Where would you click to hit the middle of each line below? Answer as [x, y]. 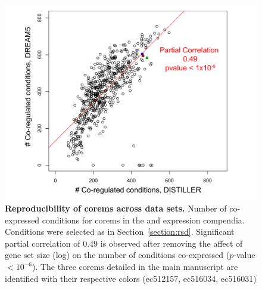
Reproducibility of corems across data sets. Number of [116, 208]
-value [244, 255]
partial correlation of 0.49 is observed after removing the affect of [124, 243]
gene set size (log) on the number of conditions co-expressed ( [117, 255]
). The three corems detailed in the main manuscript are [135, 267]
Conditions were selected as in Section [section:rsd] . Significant [120, 231]
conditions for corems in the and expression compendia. [143, 220]
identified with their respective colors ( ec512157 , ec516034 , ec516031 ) [131, 278]
